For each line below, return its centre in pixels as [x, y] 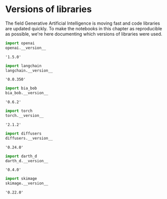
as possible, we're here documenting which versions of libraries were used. [84, 34]
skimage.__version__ [27, 183]
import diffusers [23, 134]
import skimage [21, 179]
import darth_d [21, 156]
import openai [20, 43]
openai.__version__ [26, 48]
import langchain [23, 66]
